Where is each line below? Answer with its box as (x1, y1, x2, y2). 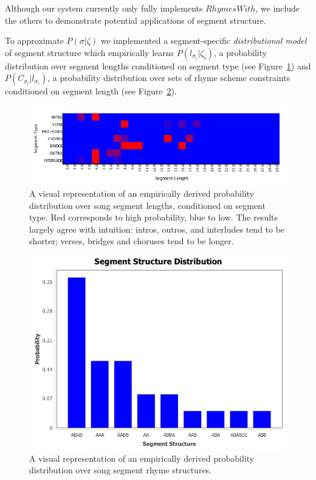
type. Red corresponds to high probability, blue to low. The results (29, 211, 278, 224)
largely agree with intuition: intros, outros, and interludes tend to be (29, 222, 285, 235)
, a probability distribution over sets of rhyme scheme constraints (47, 71, 290, 84)
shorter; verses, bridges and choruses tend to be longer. (29, 235, 234, 247)
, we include (255, 2, 300, 14)
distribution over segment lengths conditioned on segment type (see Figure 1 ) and (5, 59, 311, 72)
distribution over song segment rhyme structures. (29, 464, 212, 476)
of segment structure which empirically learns (5, 46, 174, 58)
